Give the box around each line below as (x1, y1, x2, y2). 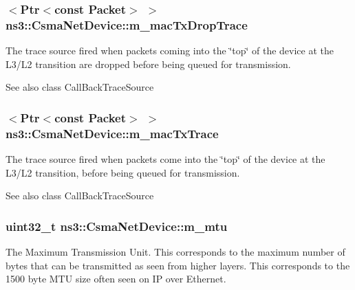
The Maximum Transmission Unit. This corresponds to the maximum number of (6, 245, 345, 259)
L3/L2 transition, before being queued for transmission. (6, 165, 240, 179)
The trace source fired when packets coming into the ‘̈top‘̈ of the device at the (6, 43, 334, 58)
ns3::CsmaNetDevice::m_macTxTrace (6, 124, 219, 142)
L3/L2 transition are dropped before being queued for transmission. (6, 56, 291, 71)
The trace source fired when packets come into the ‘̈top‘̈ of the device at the (6, 152, 325, 166)
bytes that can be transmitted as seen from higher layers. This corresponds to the (6, 258, 350, 272)
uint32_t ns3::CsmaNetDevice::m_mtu (6, 217, 228, 234)
